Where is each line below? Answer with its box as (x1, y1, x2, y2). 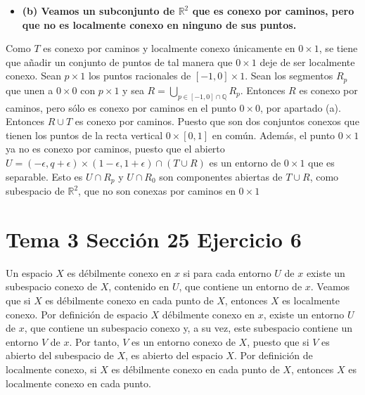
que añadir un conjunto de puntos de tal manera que (6, 54, 233, 69)
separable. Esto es (6, 169, 83, 183)
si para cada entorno (183, 265, 271, 280)
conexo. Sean (6, 68, 61, 83)
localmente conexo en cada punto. (6, 375, 151, 390)
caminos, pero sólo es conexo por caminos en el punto (6, 100, 236, 115)
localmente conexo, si (6, 361, 97, 376)
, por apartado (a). (260, 100, 341, 115)
